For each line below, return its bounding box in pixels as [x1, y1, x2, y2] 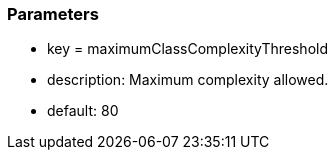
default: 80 [47, 102, 119, 120]
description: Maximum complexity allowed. [47, 71, 329, 89]
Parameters [7, 4, 99, 24]
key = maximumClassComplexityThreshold [47, 40, 329, 58]
